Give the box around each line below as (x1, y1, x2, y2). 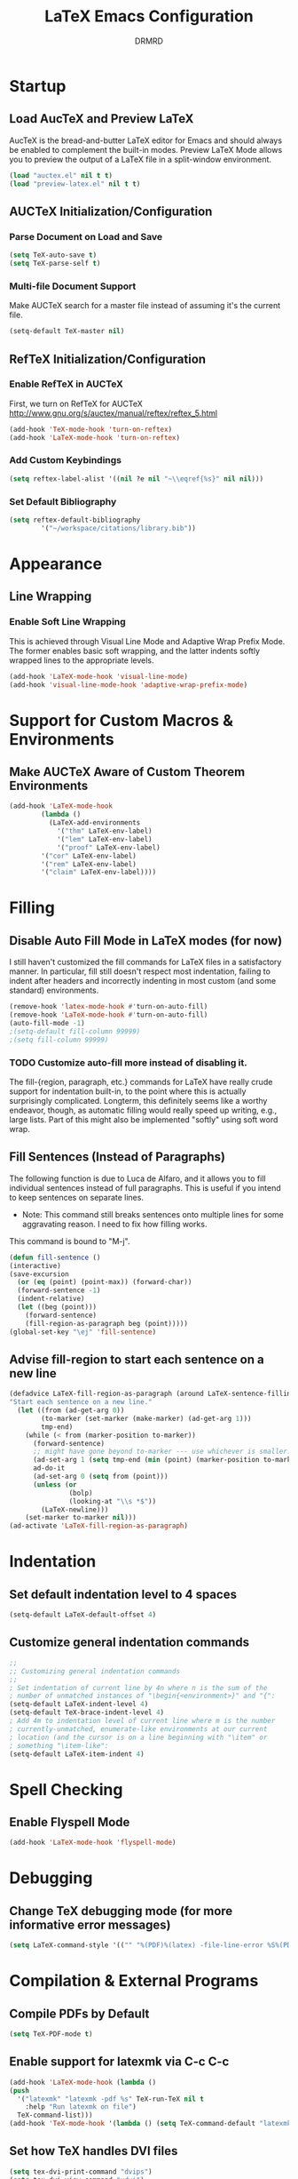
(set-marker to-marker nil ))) (25, 1513, 137, 1522)
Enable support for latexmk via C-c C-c (9, 2055, 230, 2070)
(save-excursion (9, 1269, 69, 1279)
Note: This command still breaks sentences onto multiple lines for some (21, 1209, 284, 1219)
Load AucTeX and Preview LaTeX (9, 111, 194, 126)
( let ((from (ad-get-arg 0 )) (17, 1406, 125, 1415)
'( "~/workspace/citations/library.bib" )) (41, 523, 197, 532)
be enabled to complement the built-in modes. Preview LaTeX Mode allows (9, 144, 283, 155)
